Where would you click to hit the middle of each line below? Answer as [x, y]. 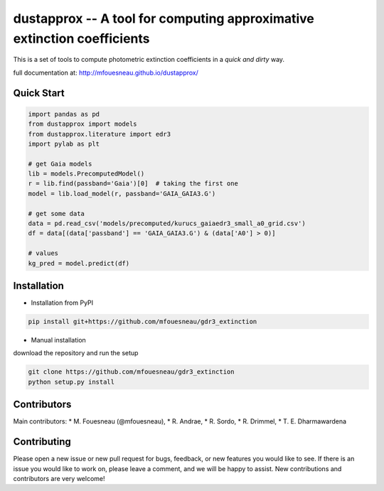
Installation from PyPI [62, 303]
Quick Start [39, 93]
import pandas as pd [64, 114]
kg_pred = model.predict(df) [79, 263]
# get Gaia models [60, 164]
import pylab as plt [64, 144]
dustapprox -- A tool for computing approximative [164, 18]
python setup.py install [71, 382]
